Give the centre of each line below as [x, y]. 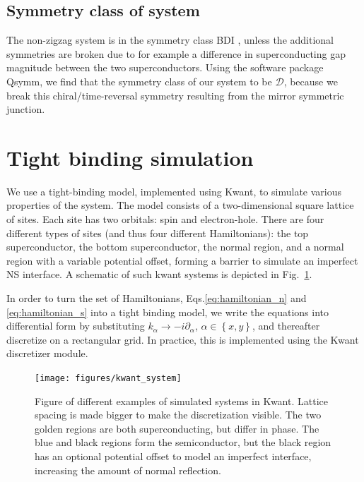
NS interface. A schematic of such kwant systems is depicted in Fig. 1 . [159, 274]
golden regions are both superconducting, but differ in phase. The [177, 428]
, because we [311, 81]
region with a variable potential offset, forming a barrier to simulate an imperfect [182, 260]
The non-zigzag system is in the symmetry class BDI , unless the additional [170, 40]
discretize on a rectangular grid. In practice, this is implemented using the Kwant [183, 339]
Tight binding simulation [130, 157]
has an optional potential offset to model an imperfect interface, [173, 456]
